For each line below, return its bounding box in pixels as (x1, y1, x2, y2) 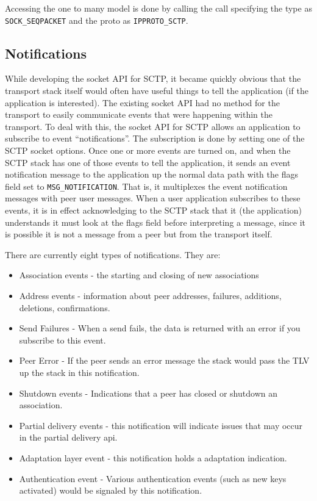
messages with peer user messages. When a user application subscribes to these (5, 192, 301, 204)
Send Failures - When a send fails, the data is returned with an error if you (19, 322, 301, 334)
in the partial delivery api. (19, 431, 118, 444)
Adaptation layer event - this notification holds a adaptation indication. (19, 451, 287, 464)
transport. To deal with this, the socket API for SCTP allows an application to (5, 120, 301, 132)
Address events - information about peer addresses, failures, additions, (19, 289, 282, 302)
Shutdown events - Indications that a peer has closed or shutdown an (19, 386, 277, 399)
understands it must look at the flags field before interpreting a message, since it (5, 215, 306, 228)
